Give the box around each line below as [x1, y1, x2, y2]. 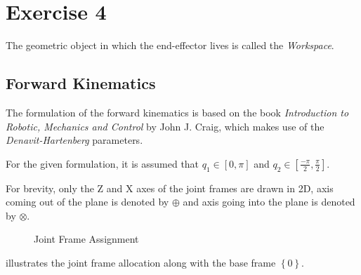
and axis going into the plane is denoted [183, 194, 355, 209]
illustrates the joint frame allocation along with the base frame [6, 255, 276, 269]
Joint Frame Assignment [34, 232, 139, 246]
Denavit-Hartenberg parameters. [6, 133, 143, 147]
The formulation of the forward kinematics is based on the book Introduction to [6, 105, 349, 119]
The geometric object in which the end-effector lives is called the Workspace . [6, 38, 334, 53]
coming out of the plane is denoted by [6, 194, 169, 209]
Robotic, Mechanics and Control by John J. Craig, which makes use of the [6, 119, 324, 133]
